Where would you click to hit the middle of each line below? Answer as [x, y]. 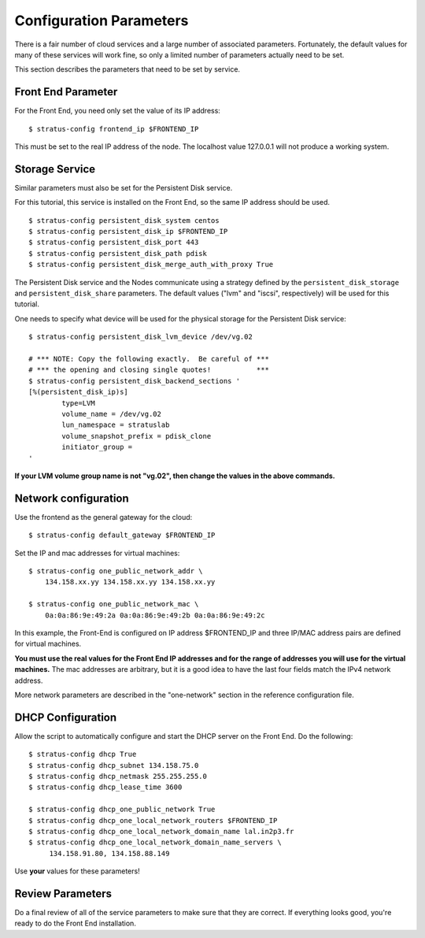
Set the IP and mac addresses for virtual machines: [97, 553]
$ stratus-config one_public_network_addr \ [116, 571]
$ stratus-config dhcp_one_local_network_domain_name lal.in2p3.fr [161, 831]
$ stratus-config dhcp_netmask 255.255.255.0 [118, 776]
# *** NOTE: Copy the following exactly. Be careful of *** [149, 359]
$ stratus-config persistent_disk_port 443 [114, 243]
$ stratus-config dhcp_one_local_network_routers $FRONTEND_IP [153, 820]
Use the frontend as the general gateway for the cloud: [103, 517]
